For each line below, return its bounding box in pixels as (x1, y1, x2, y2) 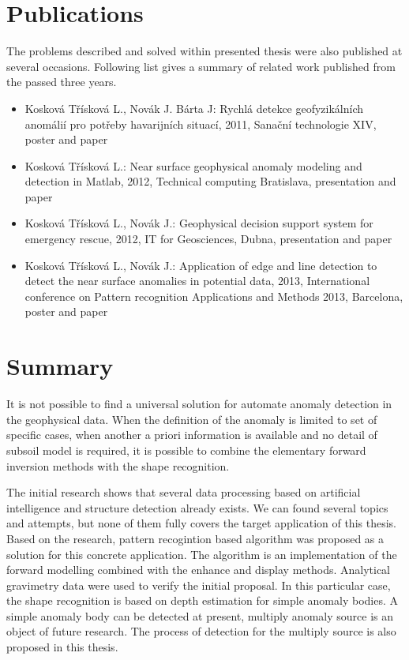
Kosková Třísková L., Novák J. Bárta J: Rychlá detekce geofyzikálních (24, 99, 364, 116)
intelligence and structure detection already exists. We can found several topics (6, 499, 388, 516)
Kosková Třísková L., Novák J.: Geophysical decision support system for (24, 215, 373, 231)
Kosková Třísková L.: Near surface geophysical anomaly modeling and (24, 157, 362, 174)
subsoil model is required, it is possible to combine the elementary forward (6, 441, 366, 458)
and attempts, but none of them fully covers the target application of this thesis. (6, 515, 396, 531)
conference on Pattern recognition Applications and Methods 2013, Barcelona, (24, 287, 403, 304)
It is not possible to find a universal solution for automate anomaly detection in (6, 396, 392, 412)
